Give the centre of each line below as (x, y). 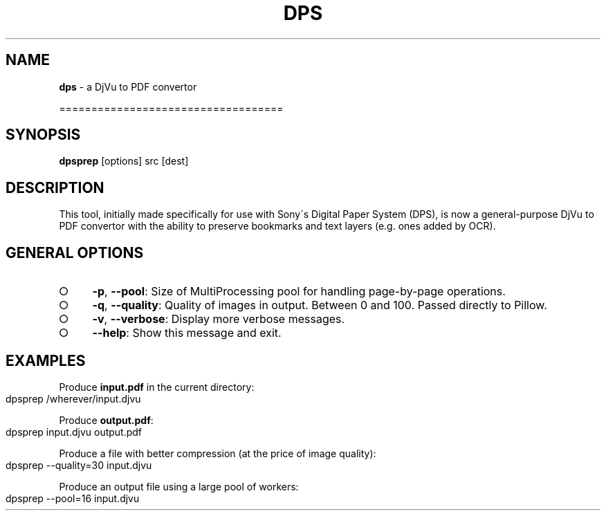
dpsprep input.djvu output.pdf (74, 432)
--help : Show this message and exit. (187, 333)
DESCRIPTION (55, 187)
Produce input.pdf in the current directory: (157, 387)
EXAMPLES (46, 360)
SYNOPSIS (43, 135)
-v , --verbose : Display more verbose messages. (219, 319)
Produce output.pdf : (106, 420)
